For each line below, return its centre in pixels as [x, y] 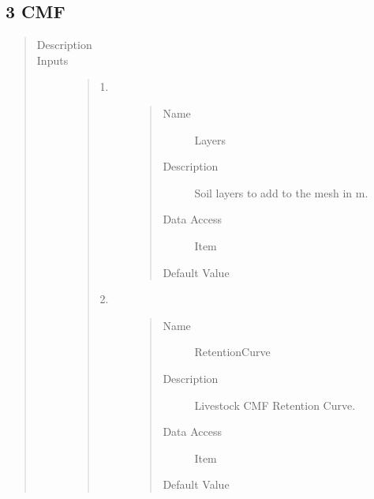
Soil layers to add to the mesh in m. [281, 192]
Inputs [52, 60]
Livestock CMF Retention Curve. [275, 405]
